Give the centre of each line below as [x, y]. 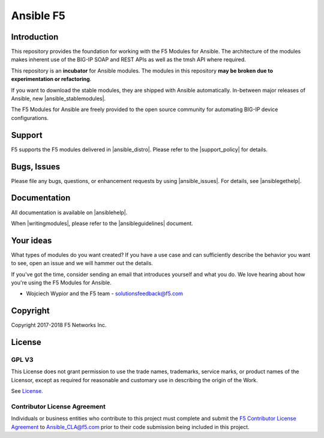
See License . [27, 391]
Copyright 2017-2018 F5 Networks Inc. [59, 325]
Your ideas [31, 240]
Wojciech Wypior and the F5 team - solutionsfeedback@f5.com [104, 293]
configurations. [30, 118]
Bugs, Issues [36, 166]
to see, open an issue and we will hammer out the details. [82, 263]
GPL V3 [22, 360]
